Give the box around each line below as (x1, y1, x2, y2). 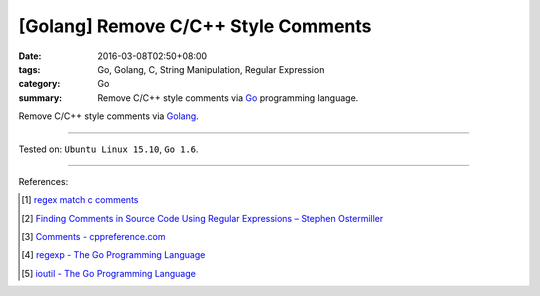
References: (18, 175, 69, 187)
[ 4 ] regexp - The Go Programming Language (21, 249, 206, 261)
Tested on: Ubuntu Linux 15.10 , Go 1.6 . (18, 143, 199, 155)
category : (18, 78, 61, 90)
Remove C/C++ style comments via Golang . (18, 110, 199, 122)
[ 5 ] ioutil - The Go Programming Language (21, 267, 197, 279)
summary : (18, 91, 63, 104)
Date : (18, 50, 42, 62)
